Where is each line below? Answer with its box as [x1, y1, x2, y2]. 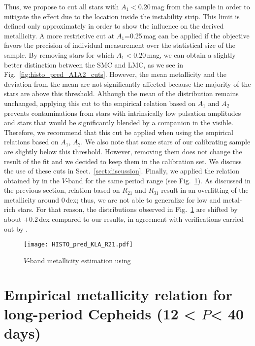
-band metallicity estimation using [28, 255, 131, 265]
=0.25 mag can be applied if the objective [125, 30, 250, 40]
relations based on [4, 137, 59, 147]
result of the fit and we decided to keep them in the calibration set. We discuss [4, 156, 242, 166]
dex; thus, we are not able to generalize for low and [66, 194, 221, 205]
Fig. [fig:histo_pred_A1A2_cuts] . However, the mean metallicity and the [4, 69, 226, 79]
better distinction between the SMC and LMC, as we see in [4, 59, 184, 69]
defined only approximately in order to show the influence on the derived [4, 21, 224, 31]
